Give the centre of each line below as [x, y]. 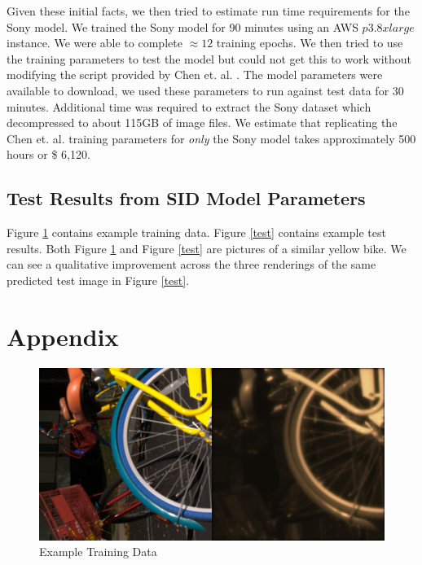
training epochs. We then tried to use [310, 43]
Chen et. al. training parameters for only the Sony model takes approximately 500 [211, 138]
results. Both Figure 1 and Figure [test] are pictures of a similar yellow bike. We [207, 248]
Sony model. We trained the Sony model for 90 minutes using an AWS [182, 26]
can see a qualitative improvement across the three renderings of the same [191, 264]
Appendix [63, 336]
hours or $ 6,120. [48, 154]
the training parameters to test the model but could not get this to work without [209, 58]
